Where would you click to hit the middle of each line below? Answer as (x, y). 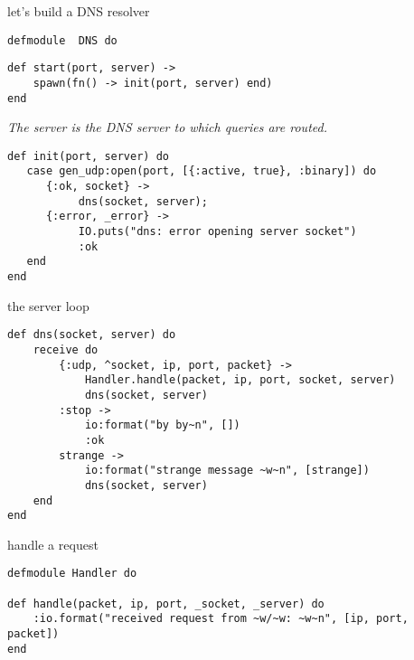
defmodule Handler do (72, 574)
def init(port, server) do (88, 156)
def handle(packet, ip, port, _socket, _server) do (166, 603)
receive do (66, 349)
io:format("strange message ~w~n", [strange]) (227, 471)
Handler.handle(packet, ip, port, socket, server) (240, 380)
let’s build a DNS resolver (79, 11)
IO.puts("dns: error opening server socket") (217, 232)
